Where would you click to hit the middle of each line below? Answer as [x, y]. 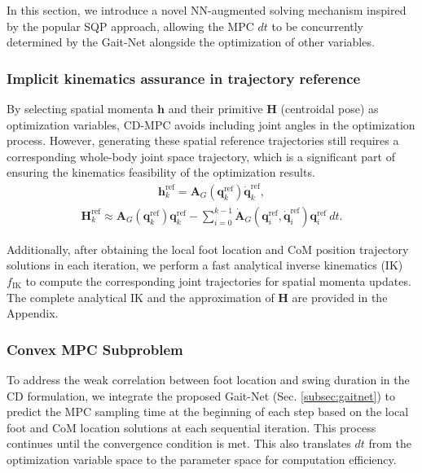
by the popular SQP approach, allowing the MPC [130, 26]
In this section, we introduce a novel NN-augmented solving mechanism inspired [207, 10]
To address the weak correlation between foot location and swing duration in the [208, 379]
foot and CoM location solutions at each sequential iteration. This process [191, 427]
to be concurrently [318, 26]
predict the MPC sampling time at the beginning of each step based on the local [208, 412]
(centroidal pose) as [330, 108]
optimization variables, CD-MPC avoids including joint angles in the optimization [211, 124]
